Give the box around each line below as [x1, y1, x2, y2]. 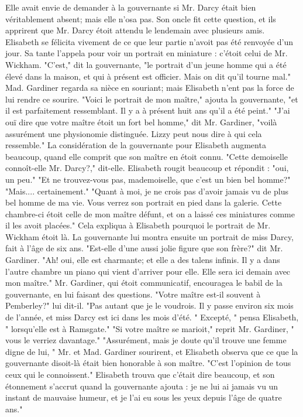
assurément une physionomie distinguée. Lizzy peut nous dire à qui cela [5, 127, 262, 139]
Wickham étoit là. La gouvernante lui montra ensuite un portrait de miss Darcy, [5, 230, 294, 242]
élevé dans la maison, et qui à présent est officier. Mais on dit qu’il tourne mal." [5, 70, 291, 82]
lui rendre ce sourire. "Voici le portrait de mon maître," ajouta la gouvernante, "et [5, 93, 298, 105]
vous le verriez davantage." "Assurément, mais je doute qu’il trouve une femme [5, 334, 287, 346]
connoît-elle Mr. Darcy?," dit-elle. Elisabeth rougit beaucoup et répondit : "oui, [5, 162, 289, 174]
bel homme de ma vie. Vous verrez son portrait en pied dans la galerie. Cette [5, 196, 282, 208]
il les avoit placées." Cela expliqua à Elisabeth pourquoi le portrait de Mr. [5, 219, 271, 231]
